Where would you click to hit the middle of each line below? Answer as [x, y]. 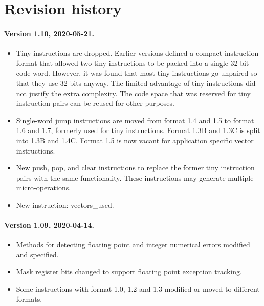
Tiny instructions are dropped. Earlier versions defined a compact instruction [137, 53]
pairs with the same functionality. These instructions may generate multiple [135, 177]
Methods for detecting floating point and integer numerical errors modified [133, 244]
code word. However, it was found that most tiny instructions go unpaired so [137, 73]
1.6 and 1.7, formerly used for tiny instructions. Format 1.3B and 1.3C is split [138, 130]
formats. [29, 299]
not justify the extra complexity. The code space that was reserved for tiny [133, 93]
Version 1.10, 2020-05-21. [49, 33]
